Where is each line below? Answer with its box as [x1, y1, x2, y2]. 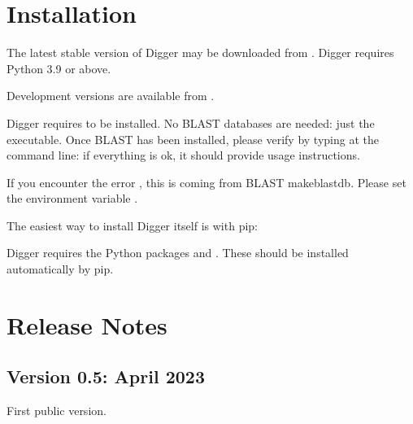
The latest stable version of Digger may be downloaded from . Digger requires [7, 44, 394, 61]
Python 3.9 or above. [7, 59, 111, 76]
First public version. [7, 402, 107, 419]
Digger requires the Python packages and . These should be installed [7, 244, 349, 261]
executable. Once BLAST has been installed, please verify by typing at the [7, 130, 379, 147]
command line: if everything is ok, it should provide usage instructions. [7, 146, 360, 164]
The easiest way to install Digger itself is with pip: [7, 216, 258, 234]
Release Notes [7, 308, 167, 341]
